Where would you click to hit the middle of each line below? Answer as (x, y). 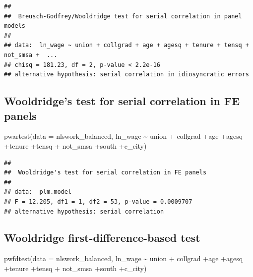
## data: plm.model (38, 192)
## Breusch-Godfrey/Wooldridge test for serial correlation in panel (123, 16)
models (15, 26)
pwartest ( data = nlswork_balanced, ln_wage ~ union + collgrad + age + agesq (124, 136)
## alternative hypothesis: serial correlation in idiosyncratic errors (126, 75)
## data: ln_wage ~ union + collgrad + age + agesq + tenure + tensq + (126, 45)
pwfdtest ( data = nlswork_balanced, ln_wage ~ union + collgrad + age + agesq (124, 258)
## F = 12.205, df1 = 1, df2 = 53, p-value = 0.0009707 (98, 201)
